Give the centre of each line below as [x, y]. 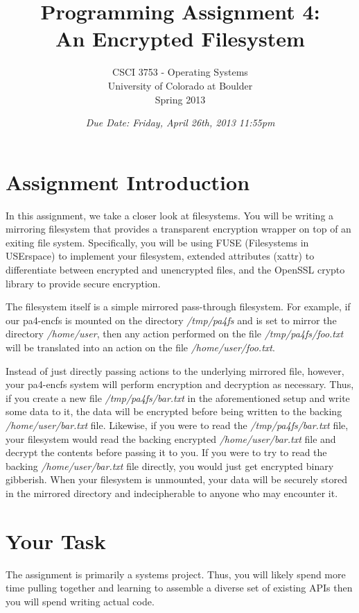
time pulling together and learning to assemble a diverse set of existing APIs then [179, 588]
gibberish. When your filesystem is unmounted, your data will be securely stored [177, 479]
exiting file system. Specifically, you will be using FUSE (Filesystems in [157, 242]
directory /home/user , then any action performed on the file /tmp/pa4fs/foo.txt [175, 334]
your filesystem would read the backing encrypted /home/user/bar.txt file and [171, 438]
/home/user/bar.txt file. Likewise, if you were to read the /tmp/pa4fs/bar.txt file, [177, 425]
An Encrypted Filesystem [180, 39]
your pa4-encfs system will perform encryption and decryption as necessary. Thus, [180, 384]
